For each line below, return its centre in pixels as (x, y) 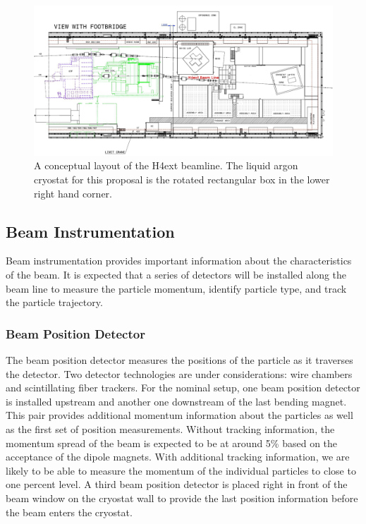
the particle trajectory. (54, 302)
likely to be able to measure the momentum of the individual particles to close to (181, 470)
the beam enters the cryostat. (69, 512)
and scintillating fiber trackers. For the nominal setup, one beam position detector (183, 388)
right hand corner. (73, 193)
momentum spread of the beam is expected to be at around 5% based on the (172, 443)
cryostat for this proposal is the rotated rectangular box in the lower (182, 179)
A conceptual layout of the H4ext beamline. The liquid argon (166, 165)
